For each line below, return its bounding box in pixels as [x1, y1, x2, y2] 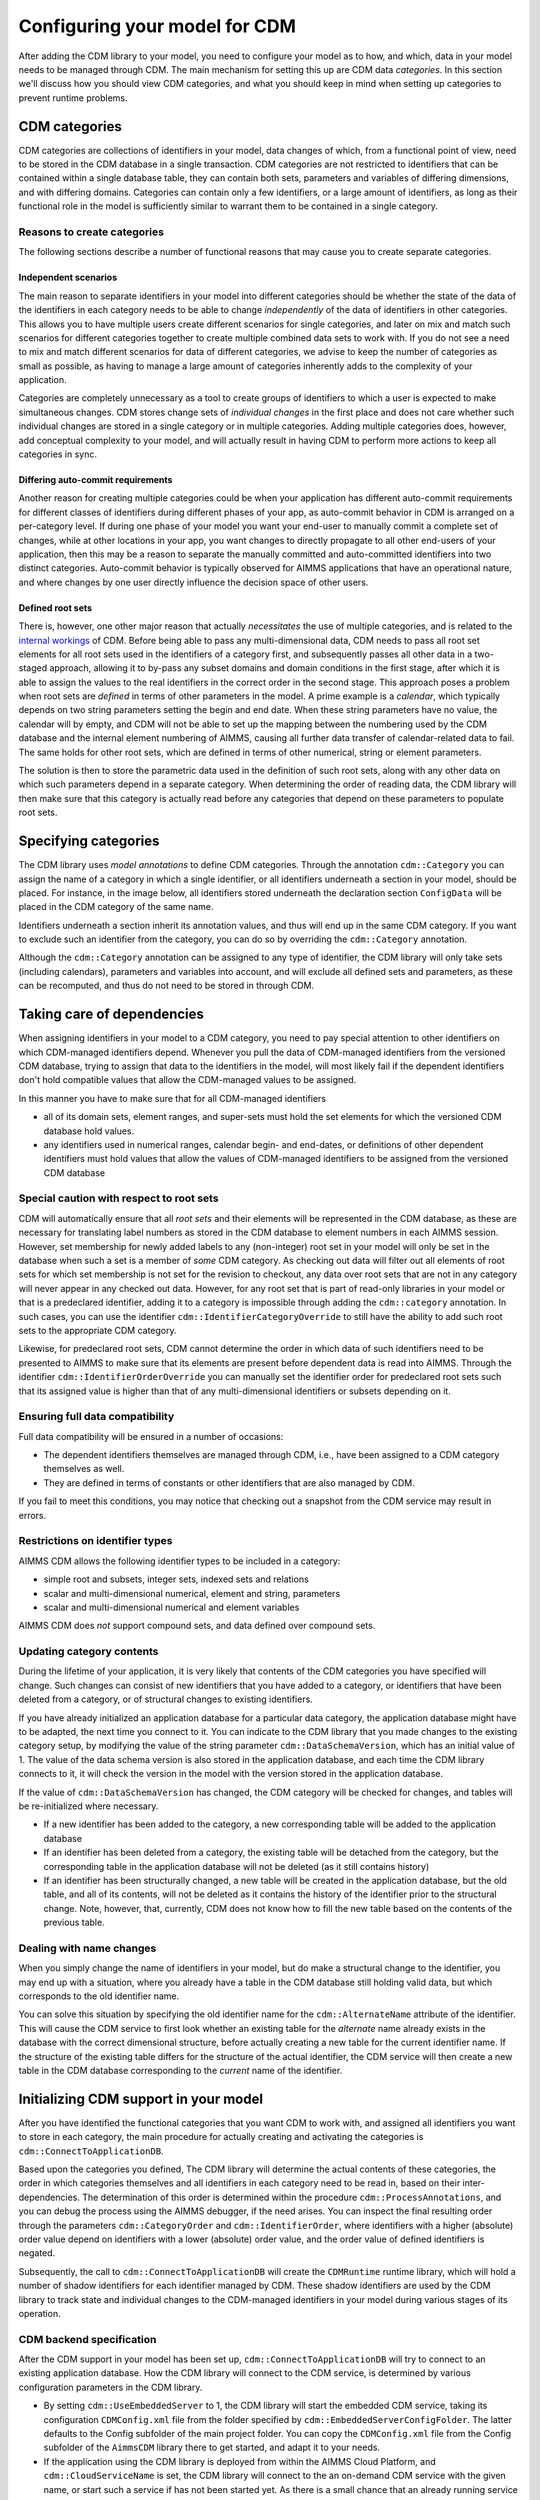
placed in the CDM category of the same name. [18, 901, 214, 913]
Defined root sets [18, 601, 93, 614]
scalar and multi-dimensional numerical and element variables [43, 1601, 300, 1613]
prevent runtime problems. [18, 91, 129, 104]
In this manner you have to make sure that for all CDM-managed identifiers [18, 1092, 327, 1104]
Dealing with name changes [18, 1941, 157, 1955]
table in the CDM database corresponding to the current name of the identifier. [18, 2064, 343, 2076]
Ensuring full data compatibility [18, 1410, 175, 1424]
